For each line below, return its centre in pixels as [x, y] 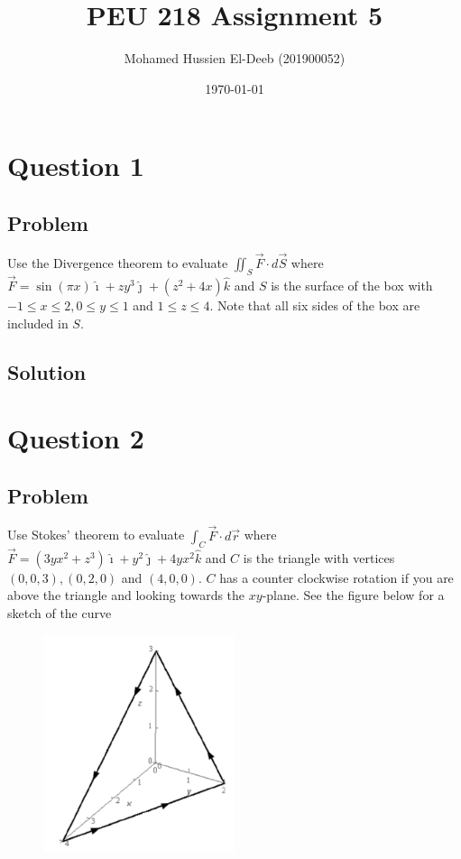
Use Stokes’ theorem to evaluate [96, 535]
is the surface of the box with [352, 285]
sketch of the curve [60, 612]
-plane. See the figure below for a [353, 595]
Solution [47, 371]
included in [38, 323]
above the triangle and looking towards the [126, 595]
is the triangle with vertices [319, 557]
